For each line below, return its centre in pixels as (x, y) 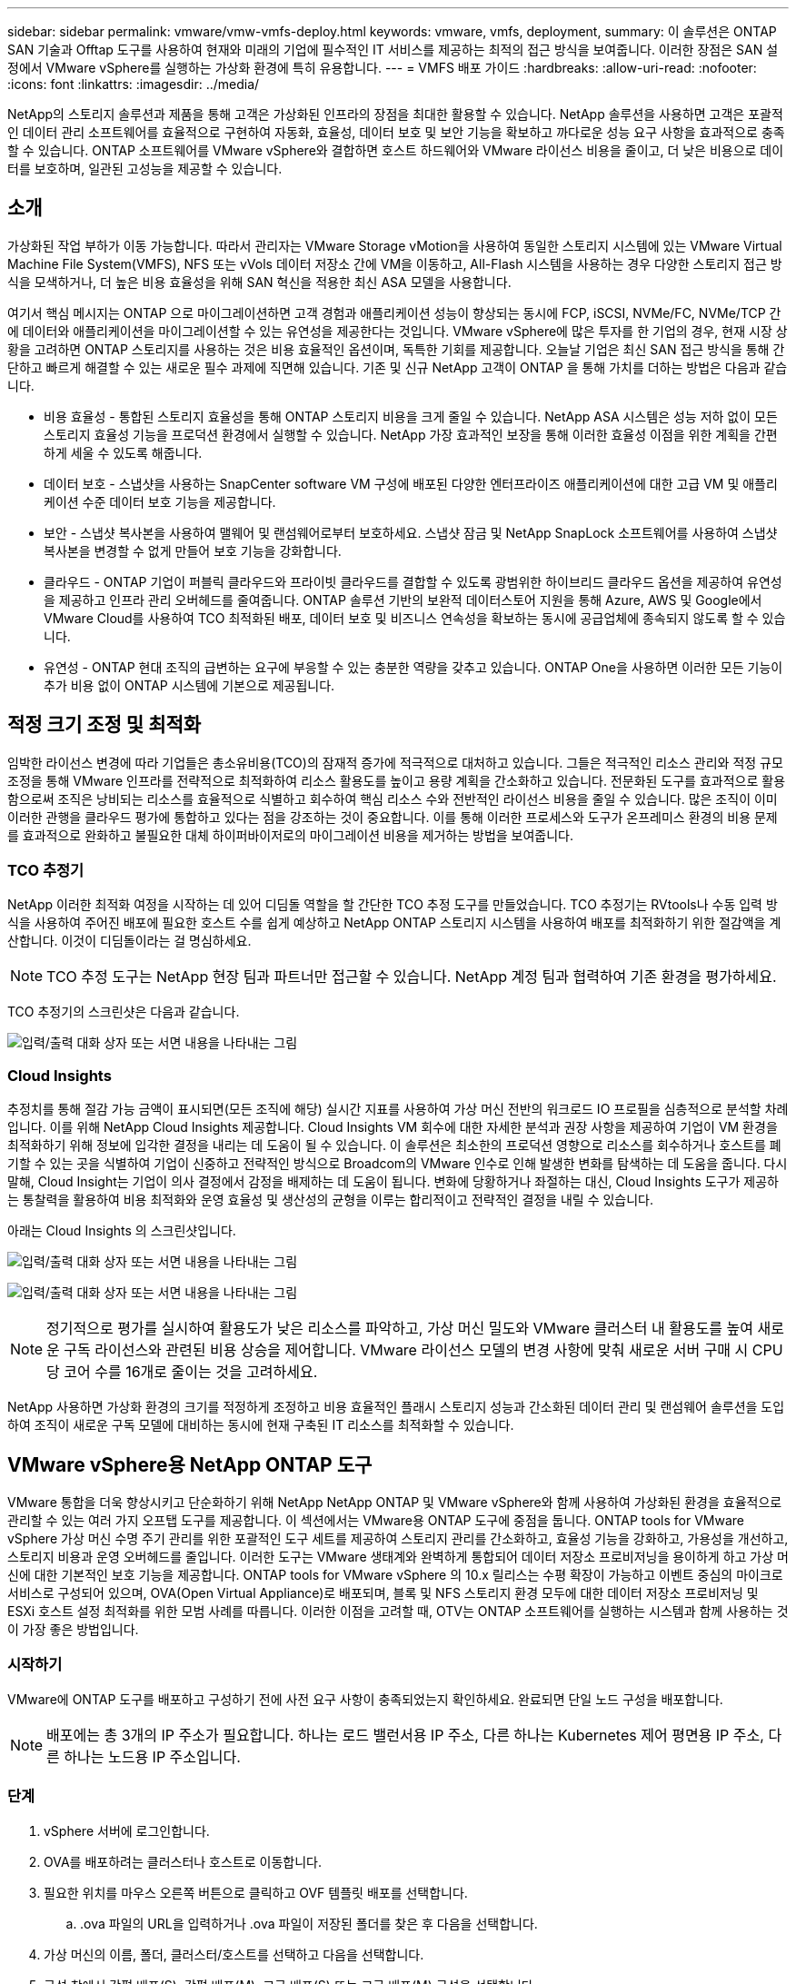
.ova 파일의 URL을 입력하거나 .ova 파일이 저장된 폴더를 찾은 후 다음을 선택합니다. (309, 1923)
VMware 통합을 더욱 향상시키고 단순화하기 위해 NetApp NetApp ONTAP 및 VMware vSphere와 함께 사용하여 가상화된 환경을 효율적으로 (395, 1503)
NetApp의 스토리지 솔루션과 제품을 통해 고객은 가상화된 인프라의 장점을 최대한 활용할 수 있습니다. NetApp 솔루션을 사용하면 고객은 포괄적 (395, 114)
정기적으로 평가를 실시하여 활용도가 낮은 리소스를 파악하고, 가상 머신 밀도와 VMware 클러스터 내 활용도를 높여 (400, 1329)
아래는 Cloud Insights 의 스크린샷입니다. (122, 1231)
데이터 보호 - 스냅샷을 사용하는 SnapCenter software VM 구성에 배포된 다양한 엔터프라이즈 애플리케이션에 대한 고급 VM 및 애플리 (411, 483)
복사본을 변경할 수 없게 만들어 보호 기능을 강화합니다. (193, 551)
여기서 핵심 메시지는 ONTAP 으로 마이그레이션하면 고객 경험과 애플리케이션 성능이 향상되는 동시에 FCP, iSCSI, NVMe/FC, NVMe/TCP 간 (394, 312)
